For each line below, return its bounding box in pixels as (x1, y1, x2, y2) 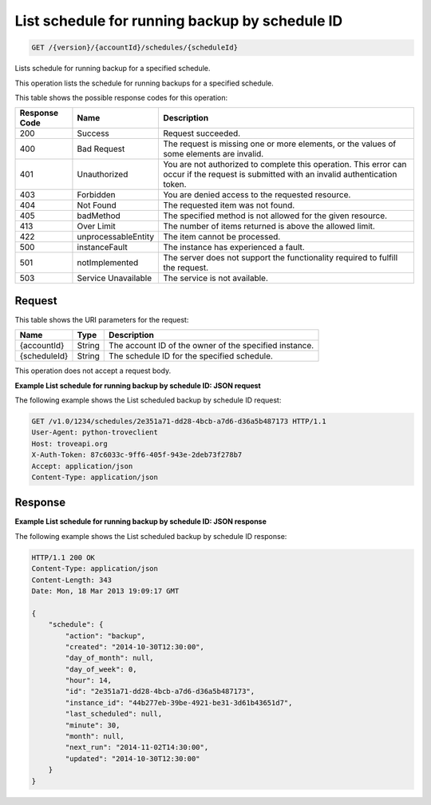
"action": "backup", (65, 631, 146, 640)
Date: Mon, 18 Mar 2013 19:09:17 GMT (31, 586, 180, 595)
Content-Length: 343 (31, 575, 112, 585)
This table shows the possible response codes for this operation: (14, 93, 228, 102)
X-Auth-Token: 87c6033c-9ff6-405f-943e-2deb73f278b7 (31, 450, 243, 459)
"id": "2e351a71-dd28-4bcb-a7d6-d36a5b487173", (65, 687, 255, 696)
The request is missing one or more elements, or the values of (163, 138, 397, 149)
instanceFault (77, 242, 128, 253)
